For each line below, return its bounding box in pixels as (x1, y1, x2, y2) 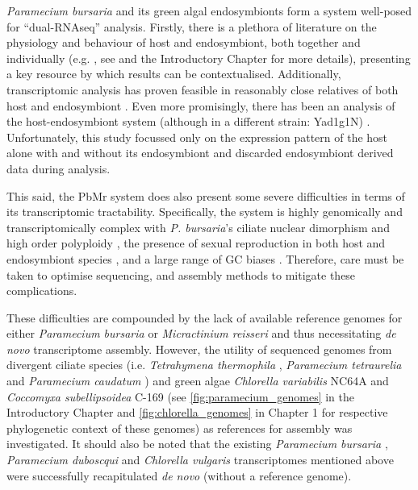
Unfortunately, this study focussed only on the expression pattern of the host (6, 128, 388, 145)
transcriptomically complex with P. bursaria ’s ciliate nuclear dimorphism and (6, 218, 390, 235)
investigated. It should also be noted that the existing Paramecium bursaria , (6, 435, 388, 452)
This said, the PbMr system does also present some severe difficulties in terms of (6, 187, 405, 204)
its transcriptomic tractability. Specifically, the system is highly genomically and (6, 203, 403, 220)
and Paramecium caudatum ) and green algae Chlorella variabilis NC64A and (6, 372, 389, 389)
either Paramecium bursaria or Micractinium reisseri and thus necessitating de (6, 325, 396, 342)
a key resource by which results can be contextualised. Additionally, (6, 65, 341, 82)
